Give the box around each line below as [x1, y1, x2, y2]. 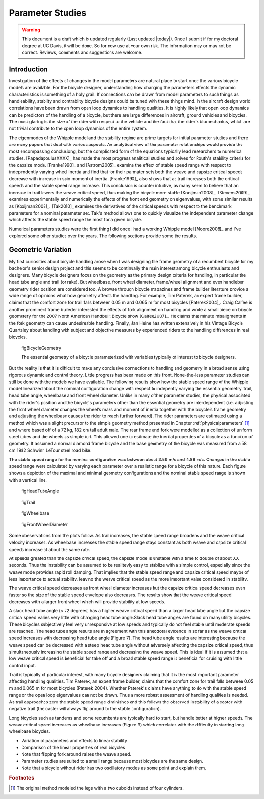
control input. [9, 662, 36, 668]
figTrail [21, 499, 35, 505]
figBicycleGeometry [21, 345, 61, 351]
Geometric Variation [9, 245, 72, 254]
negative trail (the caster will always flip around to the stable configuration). [9, 706, 161, 712]
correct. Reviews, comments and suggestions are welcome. [22, 49, 143, 55]
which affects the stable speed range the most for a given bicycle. [9, 217, 142, 223]
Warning [22, 27, 40, 33]
